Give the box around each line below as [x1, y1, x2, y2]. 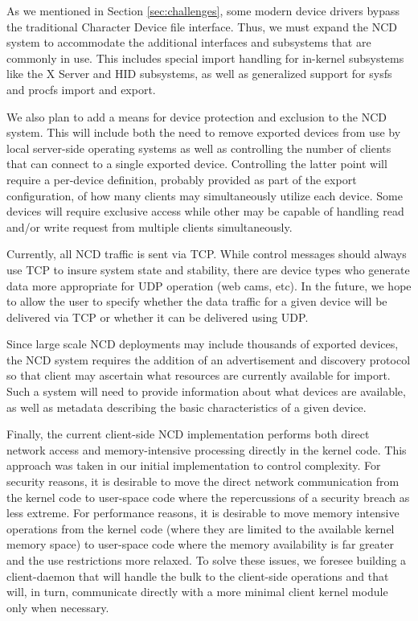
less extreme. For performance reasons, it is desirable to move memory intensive [6, 504, 400, 521]
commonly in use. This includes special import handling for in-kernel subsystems [6, 49, 404, 66]
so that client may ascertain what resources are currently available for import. [6, 367, 391, 384]
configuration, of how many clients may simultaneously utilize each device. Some [6, 187, 403, 204]
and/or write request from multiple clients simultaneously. [6, 218, 293, 235]
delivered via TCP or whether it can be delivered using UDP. [6, 308, 309, 325]
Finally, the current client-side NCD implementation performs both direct [6, 426, 370, 442]
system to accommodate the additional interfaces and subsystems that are [6, 34, 371, 51]
